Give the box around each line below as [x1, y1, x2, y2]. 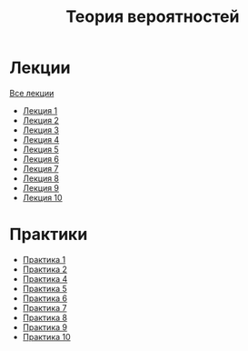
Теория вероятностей [65, 6, 240, 27]
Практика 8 [22, 312, 68, 323]
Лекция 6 [22, 153, 60, 165]
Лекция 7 [22, 163, 59, 174]
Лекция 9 [22, 182, 60, 193]
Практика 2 [22, 264, 68, 275]
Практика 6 [22, 293, 68, 304]
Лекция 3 [22, 125, 60, 135]
